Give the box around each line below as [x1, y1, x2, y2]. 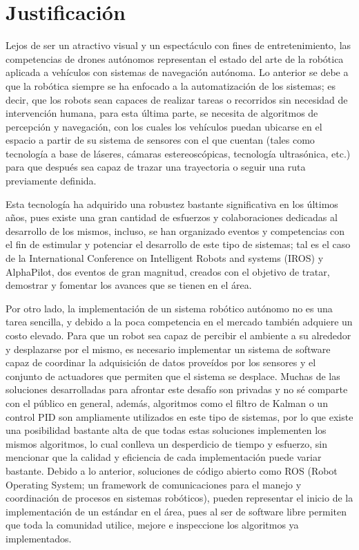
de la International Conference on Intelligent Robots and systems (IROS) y [6, 251, 324, 265]
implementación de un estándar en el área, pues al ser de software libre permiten [6, 504, 347, 518]
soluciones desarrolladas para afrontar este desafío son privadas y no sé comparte [6, 382, 348, 397]
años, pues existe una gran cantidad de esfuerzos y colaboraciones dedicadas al [6, 210, 338, 225]
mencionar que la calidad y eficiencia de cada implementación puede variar [6, 450, 322, 464]
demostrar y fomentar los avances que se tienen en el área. [6, 278, 252, 292]
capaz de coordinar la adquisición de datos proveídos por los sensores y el [6, 355, 316, 370]
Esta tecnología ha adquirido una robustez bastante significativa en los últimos [6, 196, 338, 211]
